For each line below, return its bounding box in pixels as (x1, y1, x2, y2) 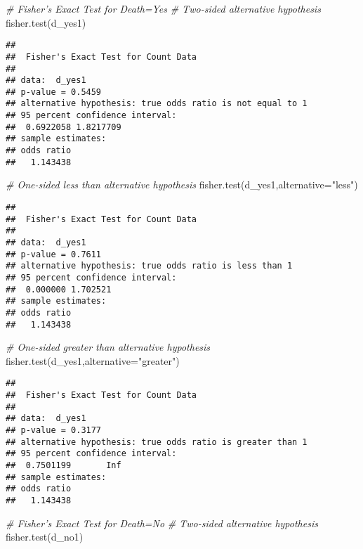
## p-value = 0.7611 (6, 249, 102, 259)
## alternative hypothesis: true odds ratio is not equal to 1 (6, 98, 308, 109)
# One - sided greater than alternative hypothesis (6, 340, 211, 354)
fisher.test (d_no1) (6, 529, 84, 544)
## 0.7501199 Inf (6, 460, 121, 470)
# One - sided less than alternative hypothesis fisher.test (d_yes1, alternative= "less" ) (6, 177, 358, 192)
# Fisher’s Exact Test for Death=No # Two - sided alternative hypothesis (6, 515, 318, 530)
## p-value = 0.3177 (6, 425, 102, 436)
